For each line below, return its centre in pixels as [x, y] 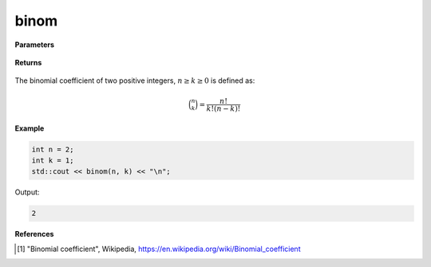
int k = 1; [53, 161]
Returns [28, 62]
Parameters [35, 45]
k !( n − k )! [223, 108]
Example [30, 128]
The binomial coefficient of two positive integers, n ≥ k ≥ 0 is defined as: [135, 80]
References [34, 234]
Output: [27, 192]
